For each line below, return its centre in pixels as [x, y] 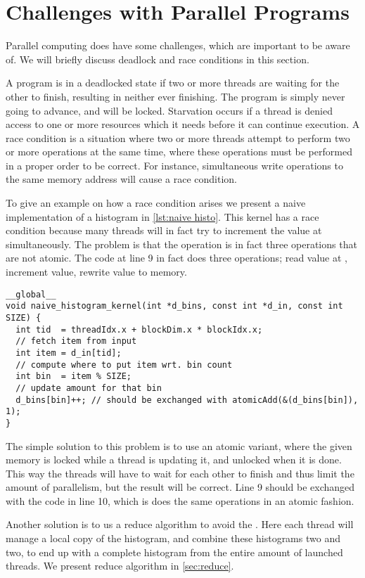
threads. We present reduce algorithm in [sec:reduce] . [120, 566]
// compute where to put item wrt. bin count [124, 365]
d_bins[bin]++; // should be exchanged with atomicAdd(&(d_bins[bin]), [187, 400]
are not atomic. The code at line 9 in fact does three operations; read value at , [177, 258]
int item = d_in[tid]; [69, 353]
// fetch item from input [76, 341]
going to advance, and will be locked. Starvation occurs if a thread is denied [169, 110]
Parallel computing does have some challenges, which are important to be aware [178, 45]
